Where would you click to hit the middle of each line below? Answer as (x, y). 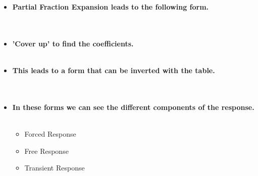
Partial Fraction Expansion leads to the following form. (111, 7)
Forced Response (50, 133)
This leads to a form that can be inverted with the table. (114, 70)
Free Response (46, 151)
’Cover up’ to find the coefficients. (73, 43)
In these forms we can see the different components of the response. (133, 107)
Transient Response (55, 168)
